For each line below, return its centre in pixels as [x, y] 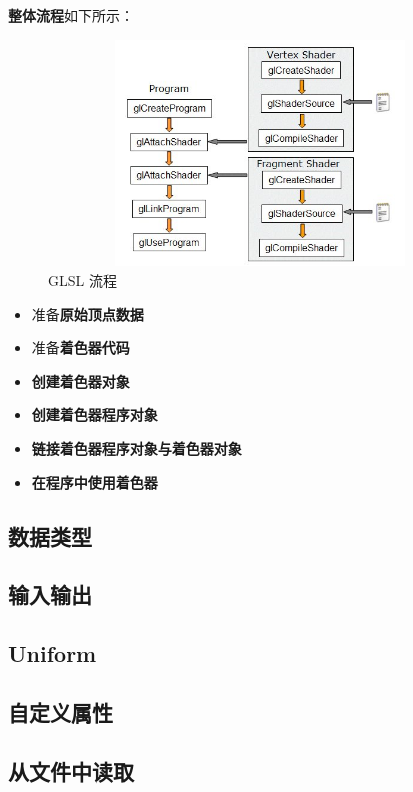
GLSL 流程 [82, 279]
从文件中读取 [71, 770]
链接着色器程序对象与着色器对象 [136, 447]
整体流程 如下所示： [71, 15]
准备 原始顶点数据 [87, 313]
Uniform [52, 653]
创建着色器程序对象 [94, 414]
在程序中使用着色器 [94, 481]
